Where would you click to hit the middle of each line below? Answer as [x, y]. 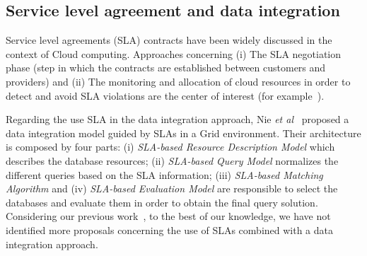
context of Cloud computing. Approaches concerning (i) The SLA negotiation [174, 53]
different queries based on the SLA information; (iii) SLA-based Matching [164, 174]
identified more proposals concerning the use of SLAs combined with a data [170, 229]
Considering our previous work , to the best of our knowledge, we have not [168, 216]
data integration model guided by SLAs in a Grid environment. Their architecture [183, 133]
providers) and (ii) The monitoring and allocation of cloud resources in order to [178, 81]
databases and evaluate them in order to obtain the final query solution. [162, 202]
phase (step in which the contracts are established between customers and [166, 68]
